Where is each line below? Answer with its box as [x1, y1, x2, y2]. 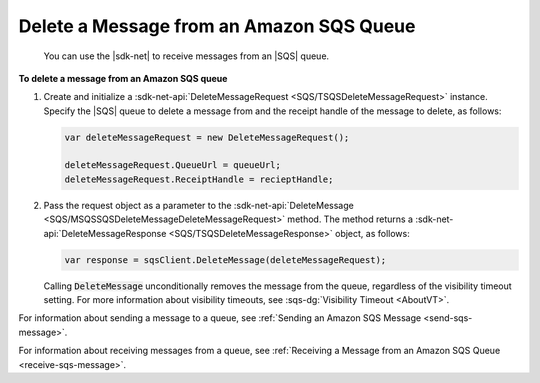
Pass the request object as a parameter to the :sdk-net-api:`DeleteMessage [43, 199, 354, 211]
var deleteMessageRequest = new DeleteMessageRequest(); [64, 131, 350, 143]
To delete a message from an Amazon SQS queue [18, 72, 228, 84]
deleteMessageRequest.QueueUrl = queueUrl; [64, 160, 282, 171]
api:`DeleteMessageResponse [43, 227, 167, 239]
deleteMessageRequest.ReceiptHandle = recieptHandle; [64, 173, 334, 185]
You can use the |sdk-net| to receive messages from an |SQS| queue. [43, 50, 330, 62]
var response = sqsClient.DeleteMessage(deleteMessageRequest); [64, 254, 387, 265]
